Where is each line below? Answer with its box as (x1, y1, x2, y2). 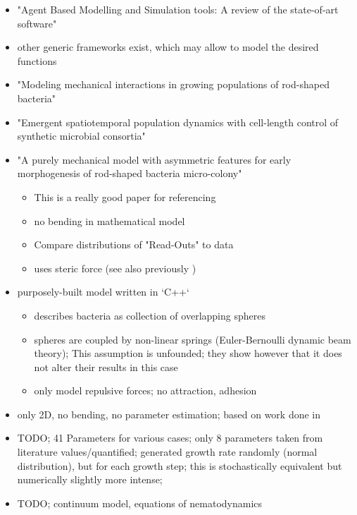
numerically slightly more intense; (17, 472, 163, 487)
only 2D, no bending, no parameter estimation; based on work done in (17, 406, 321, 421)
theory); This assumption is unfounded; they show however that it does (34, 346, 342, 360)
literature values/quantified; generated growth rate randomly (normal (17, 444, 318, 459)
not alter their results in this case (34, 359, 178, 374)
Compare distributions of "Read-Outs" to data (34, 237, 234, 252)
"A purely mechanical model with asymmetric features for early (17, 152, 292, 166)
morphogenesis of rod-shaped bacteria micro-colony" (17, 166, 242, 181)
